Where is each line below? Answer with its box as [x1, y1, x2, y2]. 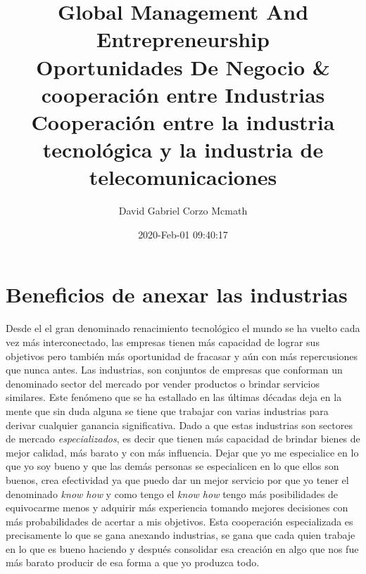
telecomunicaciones [89, 162, 277, 191]
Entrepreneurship [96, 25, 270, 53]
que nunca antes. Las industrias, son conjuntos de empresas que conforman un [6, 362, 343, 377]
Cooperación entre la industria [31, 107, 335, 136]
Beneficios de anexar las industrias [6, 280, 348, 309]
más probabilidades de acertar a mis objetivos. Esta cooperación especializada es [6, 514, 353, 528]
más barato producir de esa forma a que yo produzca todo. [6, 555, 260, 570]
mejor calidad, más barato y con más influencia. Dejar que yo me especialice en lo [6, 445, 359, 459]
